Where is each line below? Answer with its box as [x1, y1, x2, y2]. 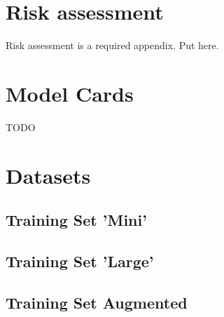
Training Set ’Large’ [6, 250, 154, 271]
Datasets [6, 161, 91, 189]
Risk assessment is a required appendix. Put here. [6, 38, 219, 53]
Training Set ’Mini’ [6, 209, 147, 231]
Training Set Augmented [6, 291, 188, 313]
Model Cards [6, 79, 134, 107]
